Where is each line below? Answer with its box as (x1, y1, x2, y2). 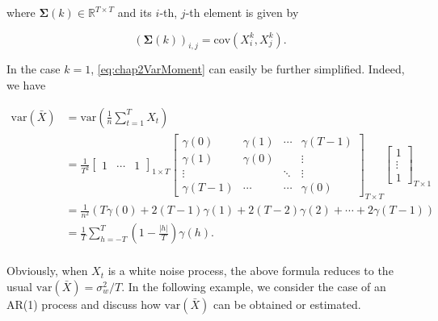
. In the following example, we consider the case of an (121, 277, 386, 294)
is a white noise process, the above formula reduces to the (107, 262, 394, 279)
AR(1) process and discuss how (6, 295, 161, 312)
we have (6, 76, 46, 93)
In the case (6, 60, 61, 77)
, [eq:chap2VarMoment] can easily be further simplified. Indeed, (91, 60, 405, 77)
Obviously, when (6, 262, 88, 279)
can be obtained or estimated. (213, 295, 361, 312)
